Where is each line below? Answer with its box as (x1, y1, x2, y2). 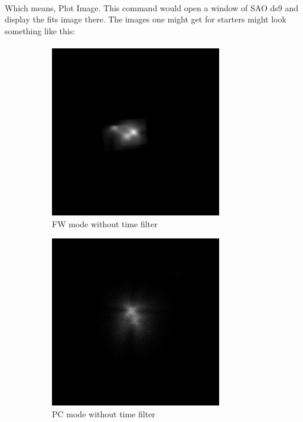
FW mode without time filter (52, 218, 158, 230)
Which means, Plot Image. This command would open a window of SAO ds (5, 1, 278, 14)
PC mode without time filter (52, 407, 155, 420)
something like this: (5, 24, 76, 37)
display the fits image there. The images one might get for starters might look (5, 13, 286, 25)
